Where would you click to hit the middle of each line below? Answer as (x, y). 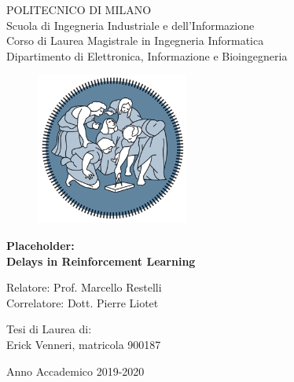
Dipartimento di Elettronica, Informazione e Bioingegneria (147, 55)
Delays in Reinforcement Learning (101, 261)
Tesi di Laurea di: (49, 329)
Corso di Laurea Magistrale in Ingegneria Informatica (135, 40)
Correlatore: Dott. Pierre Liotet (83, 302)
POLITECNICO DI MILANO (79, 9)
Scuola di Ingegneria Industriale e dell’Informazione (130, 25)
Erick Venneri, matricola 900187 (84, 344)
